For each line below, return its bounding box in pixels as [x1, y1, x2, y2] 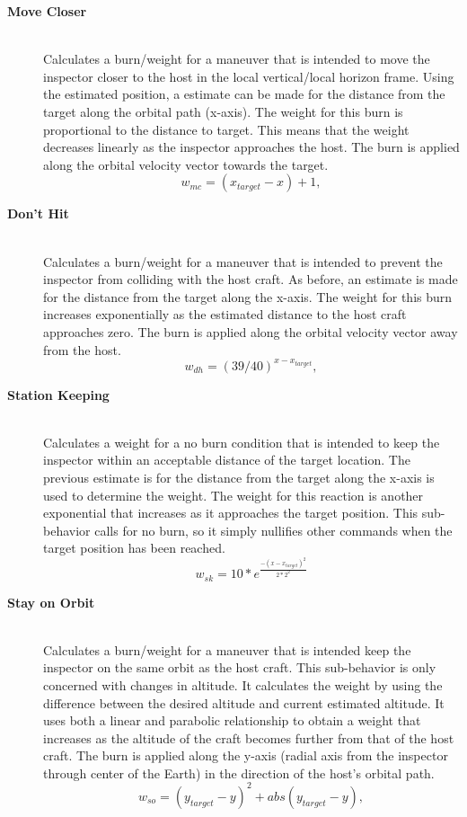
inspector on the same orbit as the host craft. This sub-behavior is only [43, 658, 436, 677]
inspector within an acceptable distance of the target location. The [43, 450, 410, 469]
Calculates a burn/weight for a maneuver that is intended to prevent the [43, 252, 443, 271]
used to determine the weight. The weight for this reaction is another [43, 485, 424, 504]
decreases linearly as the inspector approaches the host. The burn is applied [43, 138, 460, 156]
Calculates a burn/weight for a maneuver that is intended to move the [43, 49, 430, 68]
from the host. [43, 340, 121, 359]
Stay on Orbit [7, 592, 95, 611]
